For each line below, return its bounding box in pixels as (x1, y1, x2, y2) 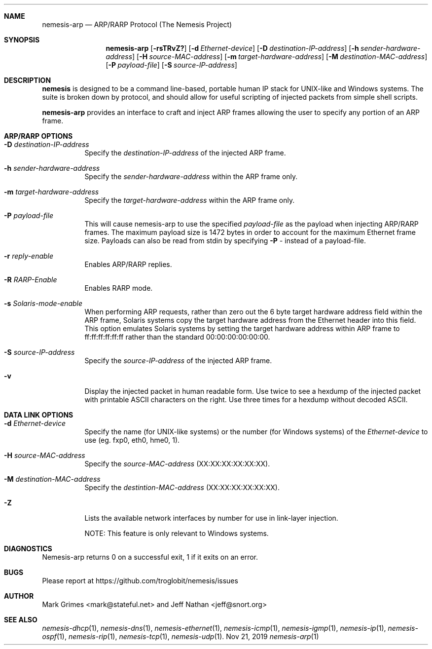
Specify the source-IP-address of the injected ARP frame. (84, 356, 272, 365)
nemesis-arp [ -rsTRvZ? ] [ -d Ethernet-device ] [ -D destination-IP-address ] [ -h (106, 44, 359, 52)
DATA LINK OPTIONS (4, 411, 73, 419)
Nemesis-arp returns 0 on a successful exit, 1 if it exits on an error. (42, 553, 258, 561)
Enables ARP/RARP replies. (84, 260, 172, 268)
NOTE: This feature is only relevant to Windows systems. (84, 529, 269, 537)
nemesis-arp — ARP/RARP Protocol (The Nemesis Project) (42, 20, 232, 29)
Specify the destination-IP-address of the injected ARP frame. (84, 149, 286, 157)
